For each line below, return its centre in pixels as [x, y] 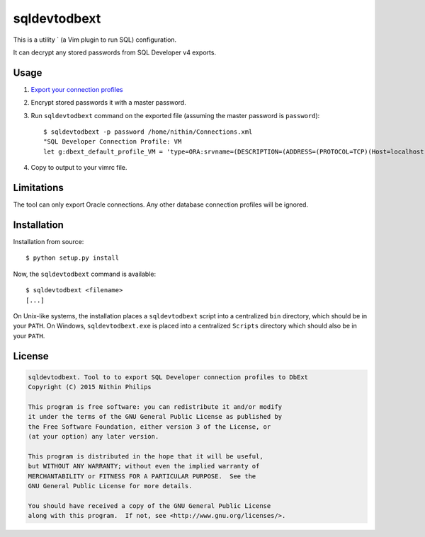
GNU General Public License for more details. [110, 486]
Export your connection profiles [77, 89]
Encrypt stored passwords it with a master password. [109, 103]
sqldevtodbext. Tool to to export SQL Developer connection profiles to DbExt [168, 377]
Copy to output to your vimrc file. [79, 168]
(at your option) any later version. [93, 437]
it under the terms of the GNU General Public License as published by [155, 417]
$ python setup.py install [73, 258]
